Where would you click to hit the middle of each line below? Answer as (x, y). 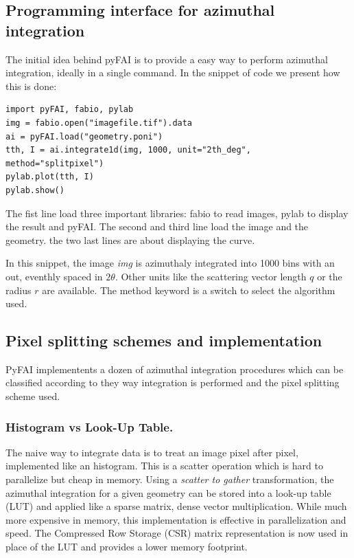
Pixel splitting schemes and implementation (164, 341)
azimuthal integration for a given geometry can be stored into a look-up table (168, 492)
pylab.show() (35, 190)
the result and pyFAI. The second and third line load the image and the (157, 226)
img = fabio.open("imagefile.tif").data (99, 123)
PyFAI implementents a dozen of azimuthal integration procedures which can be (175, 369)
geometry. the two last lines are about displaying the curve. (130, 239)
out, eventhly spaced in (54, 276)
